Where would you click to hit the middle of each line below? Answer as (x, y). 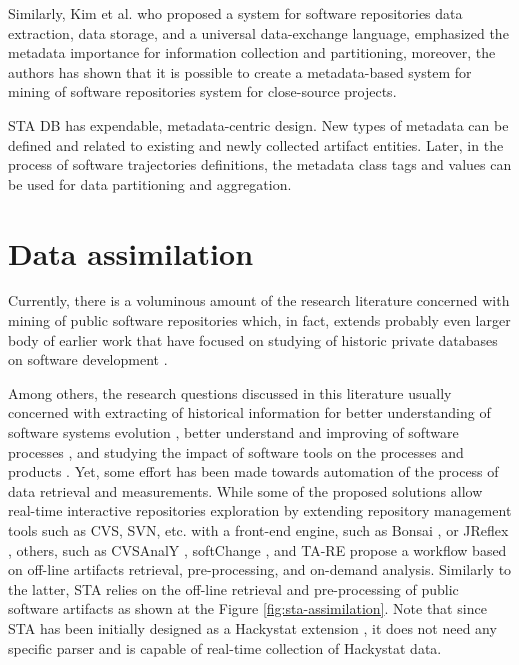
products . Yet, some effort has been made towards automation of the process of (253, 471)
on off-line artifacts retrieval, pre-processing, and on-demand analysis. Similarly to (260, 569)
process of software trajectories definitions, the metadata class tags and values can (260, 164)
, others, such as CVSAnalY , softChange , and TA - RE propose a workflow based (257, 549)
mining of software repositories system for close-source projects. (202, 91)
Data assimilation (131, 252)
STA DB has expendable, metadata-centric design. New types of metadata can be (258, 124)
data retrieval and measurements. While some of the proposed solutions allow (245, 490)
